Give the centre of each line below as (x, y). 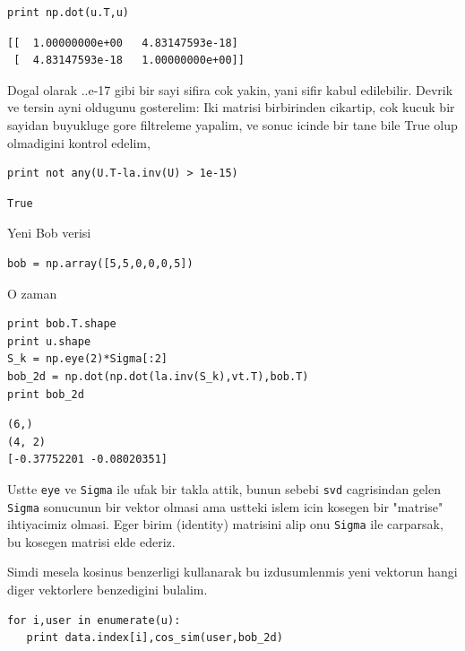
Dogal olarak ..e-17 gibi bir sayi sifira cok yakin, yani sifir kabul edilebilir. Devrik (230, 89)
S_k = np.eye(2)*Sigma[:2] (87, 359)
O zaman (32, 293)
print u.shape (49, 341)
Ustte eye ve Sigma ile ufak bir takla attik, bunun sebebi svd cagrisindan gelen (224, 488)
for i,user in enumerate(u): (94, 620)
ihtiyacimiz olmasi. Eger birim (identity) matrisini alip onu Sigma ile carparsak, (225, 524)
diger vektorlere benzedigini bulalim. (108, 590)
